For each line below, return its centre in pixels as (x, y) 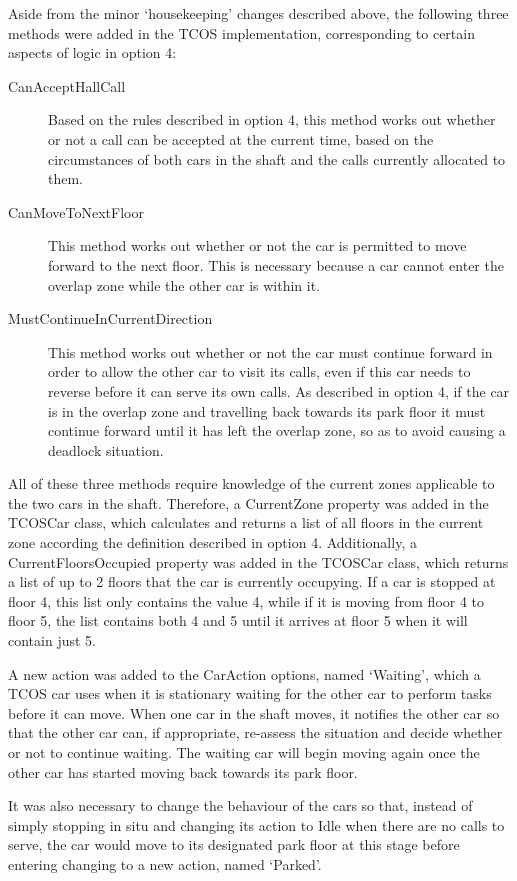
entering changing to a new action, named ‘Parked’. (165, 863)
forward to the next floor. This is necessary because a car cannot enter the (276, 264)
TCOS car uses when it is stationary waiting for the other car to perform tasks (250, 693)
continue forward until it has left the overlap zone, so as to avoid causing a (277, 430)
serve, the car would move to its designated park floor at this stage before (234, 844)
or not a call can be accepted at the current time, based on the (241, 138)
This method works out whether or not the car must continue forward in (270, 351)
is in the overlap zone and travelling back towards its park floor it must (267, 410)
